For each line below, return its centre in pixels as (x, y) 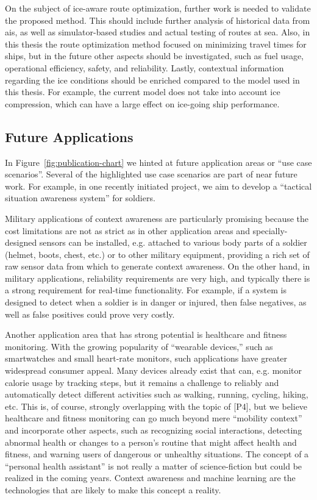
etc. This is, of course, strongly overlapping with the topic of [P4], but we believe (156, 406)
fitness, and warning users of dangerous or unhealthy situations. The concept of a (157, 454)
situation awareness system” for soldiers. (80, 198)
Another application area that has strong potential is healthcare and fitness (146, 334)
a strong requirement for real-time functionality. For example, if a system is (146, 290)
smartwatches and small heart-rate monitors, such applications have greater (146, 358)
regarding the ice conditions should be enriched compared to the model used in (152, 80)
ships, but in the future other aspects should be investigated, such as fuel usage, (154, 56)
